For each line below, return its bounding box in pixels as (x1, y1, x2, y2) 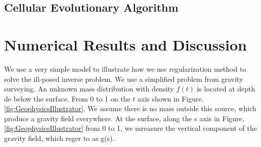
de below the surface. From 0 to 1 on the (4, 93, 130, 104)
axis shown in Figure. (138, 93, 204, 104)
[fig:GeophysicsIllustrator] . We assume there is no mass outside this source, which (4, 103, 256, 114)
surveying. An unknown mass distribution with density (4, 83, 174, 94)
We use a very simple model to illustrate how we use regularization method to (4, 63, 246, 74)
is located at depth (197, 83, 255, 94)
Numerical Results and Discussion (4, 34, 247, 55)
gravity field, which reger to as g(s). (4, 133, 115, 143)
